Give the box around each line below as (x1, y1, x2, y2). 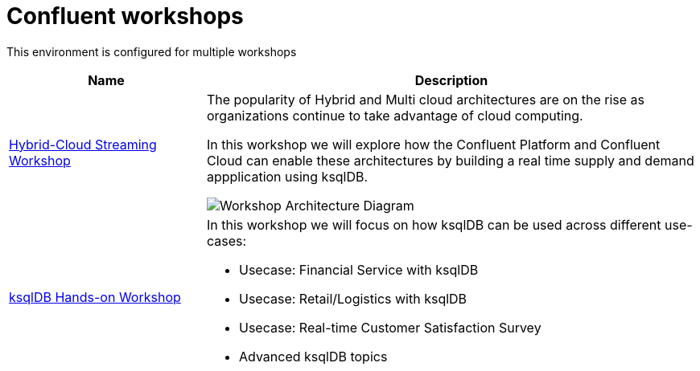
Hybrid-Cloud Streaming (9, 136, 157, 153)
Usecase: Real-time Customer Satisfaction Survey (238, 319, 541, 336)
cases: (206, 232, 247, 249)
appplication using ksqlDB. (206, 168, 369, 185)
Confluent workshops (6, 2, 244, 30)
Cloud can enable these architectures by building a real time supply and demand (206, 152, 694, 169)
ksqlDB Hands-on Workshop (9, 288, 181, 305)
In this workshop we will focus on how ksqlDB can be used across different (206, 216, 661, 233)
